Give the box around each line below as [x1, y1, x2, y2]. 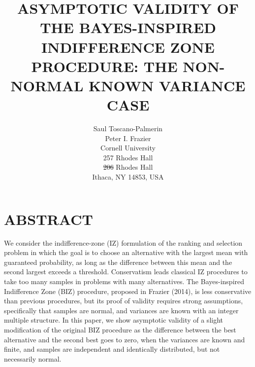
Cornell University [100, 143, 156, 153]
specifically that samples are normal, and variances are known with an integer [4, 305, 239, 315]
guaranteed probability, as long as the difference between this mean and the [4, 257, 232, 267]
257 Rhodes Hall [103, 152, 153, 162]
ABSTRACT [4, 209, 93, 229]
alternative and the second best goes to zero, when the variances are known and [4, 334, 245, 344]
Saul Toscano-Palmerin [93, 123, 163, 134]
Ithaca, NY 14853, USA [92, 172, 164, 182]
